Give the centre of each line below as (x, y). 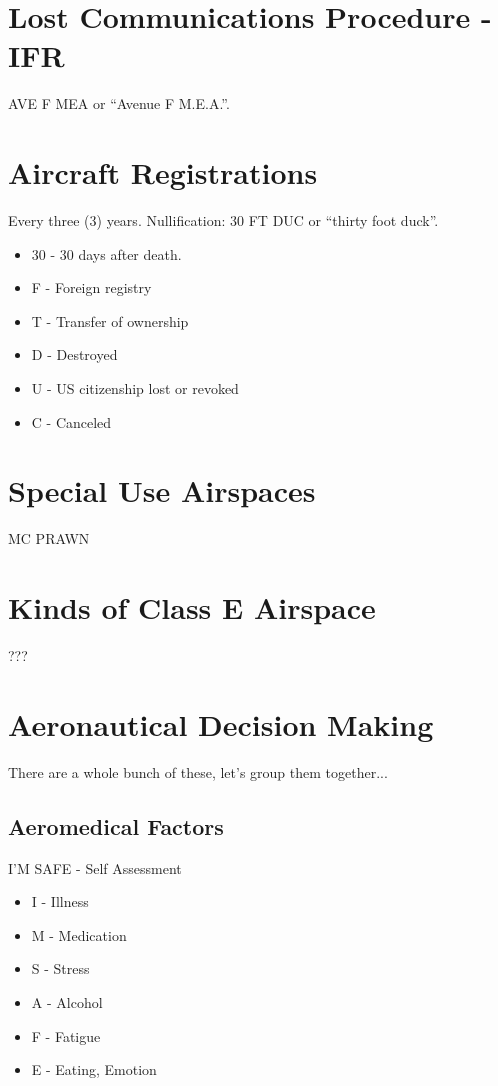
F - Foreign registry (91, 287)
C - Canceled (71, 421)
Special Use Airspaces (162, 490)
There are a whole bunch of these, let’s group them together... (198, 771)
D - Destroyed (74, 354)
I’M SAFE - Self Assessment (95, 867)
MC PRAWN (49, 538)
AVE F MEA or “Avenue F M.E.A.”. (119, 103)
